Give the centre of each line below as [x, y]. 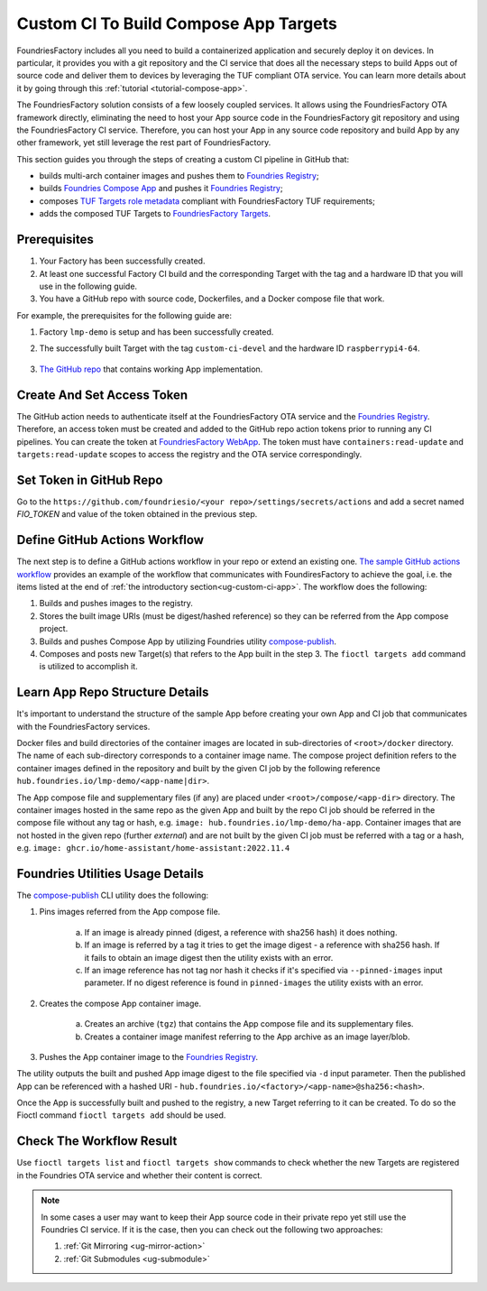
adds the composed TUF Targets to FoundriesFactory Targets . [155, 214]
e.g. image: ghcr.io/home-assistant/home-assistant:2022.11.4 [153, 848]
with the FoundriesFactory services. [83, 726]
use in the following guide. [88, 286]
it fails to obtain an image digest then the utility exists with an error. [209, 957]
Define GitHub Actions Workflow [110, 540]
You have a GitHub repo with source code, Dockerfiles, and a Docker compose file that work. [212, 299]
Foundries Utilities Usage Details [110, 874]
